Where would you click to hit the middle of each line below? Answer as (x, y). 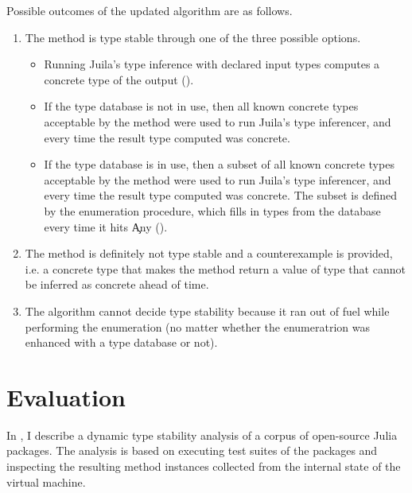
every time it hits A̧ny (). (106, 226)
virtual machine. (46, 481)
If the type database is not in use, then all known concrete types (201, 106)
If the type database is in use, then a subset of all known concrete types (219, 164)
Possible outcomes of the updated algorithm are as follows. (150, 10)
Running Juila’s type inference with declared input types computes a (212, 64)
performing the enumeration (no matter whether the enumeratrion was (197, 326)
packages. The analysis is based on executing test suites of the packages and (192, 450)
